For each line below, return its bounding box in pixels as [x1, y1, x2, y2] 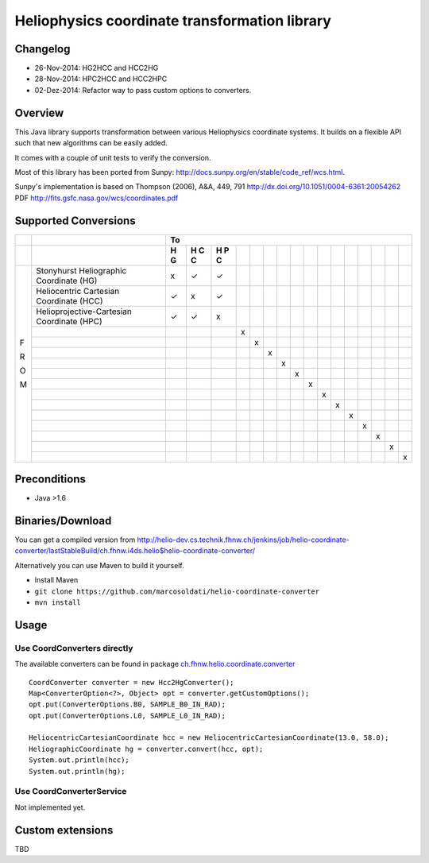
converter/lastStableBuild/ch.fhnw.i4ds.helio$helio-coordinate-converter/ [14, 546, 256, 555]
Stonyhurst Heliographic [36, 265, 127, 276]
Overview [14, 106, 64, 119]
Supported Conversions [14, 214, 136, 227]
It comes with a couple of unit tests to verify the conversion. [14, 153, 211, 162]
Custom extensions [14, 823, 114, 837]
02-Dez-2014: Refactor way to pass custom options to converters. [34, 85, 252, 95]
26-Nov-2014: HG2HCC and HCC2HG [34, 64, 159, 73]
